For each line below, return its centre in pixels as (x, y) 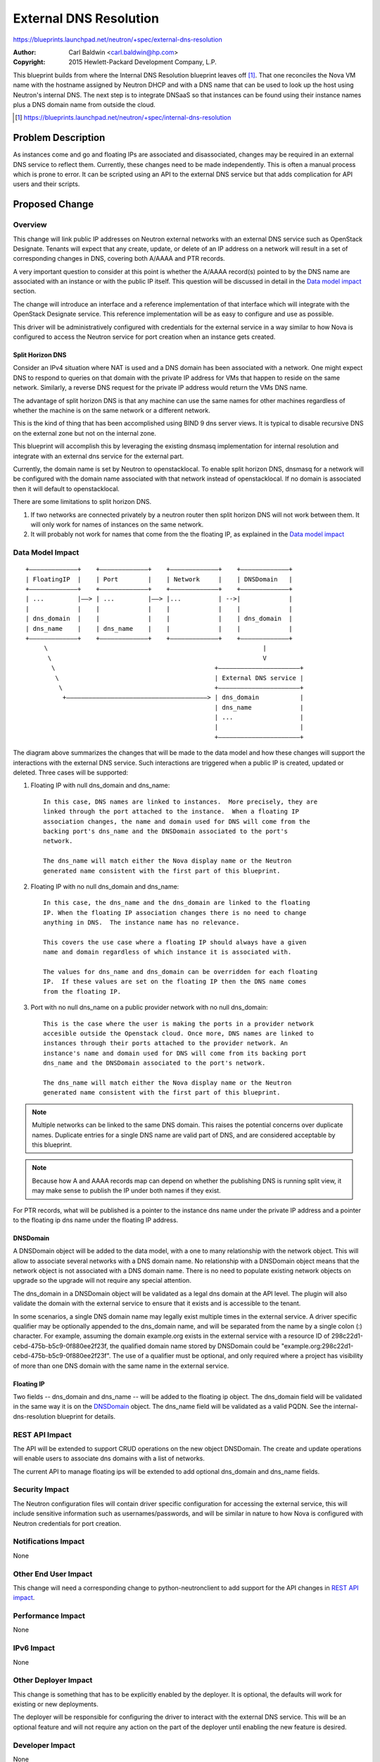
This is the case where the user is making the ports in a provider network (179, 1023)
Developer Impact (44, 1745)
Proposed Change (53, 204)
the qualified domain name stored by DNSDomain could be (195, 1345)
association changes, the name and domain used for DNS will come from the (177, 821)
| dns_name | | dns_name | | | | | (159, 628)
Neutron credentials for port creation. (67, 1523)
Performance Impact (49, 1616)
